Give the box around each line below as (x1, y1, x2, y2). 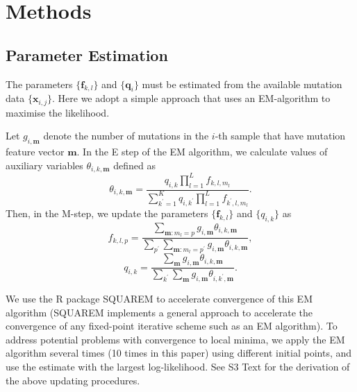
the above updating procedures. (6, 373, 140, 387)
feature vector (6, 144, 65, 159)
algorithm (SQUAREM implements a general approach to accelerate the (6, 305, 313, 319)
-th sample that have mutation (215, 128, 346, 143)
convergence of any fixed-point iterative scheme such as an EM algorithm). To (6, 318, 338, 333)
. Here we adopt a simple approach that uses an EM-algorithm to (52, 91, 331, 105)
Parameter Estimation (6, 44, 168, 65)
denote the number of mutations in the (43, 128, 209, 143)
